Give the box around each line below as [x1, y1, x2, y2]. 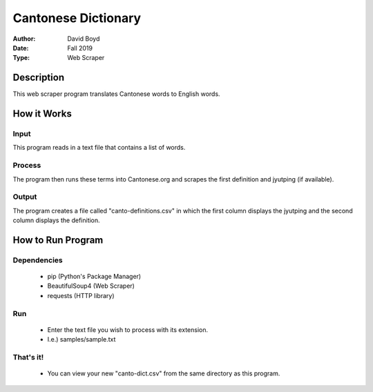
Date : [12, 43, 29, 52]
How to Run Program [12, 234, 104, 246]
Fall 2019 [67, 43, 93, 52]
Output [12, 192, 37, 202]
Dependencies [12, 255, 64, 265]
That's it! [12, 352, 44, 362]
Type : [12, 54, 30, 62]
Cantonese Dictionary [12, 10, 142, 26]
